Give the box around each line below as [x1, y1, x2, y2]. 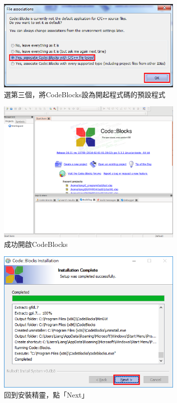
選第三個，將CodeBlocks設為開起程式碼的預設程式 [4, 89, 166, 99]
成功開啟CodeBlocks [4, 239, 68, 249]
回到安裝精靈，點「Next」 [4, 390, 89, 400]
